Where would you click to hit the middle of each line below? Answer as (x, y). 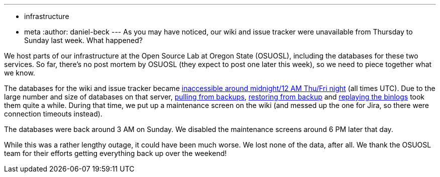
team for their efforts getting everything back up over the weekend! (116, 153)
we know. (20, 73)
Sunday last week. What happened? (83, 40)
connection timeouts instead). (53, 114)
